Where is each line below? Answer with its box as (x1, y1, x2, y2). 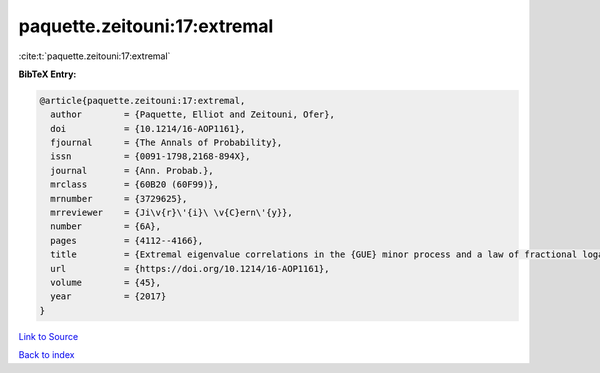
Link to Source (18, 330, 79, 342)
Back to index (18, 349, 75, 361)
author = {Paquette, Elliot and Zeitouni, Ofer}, (50, 109, 335, 120)
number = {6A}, (50, 221, 162, 232)
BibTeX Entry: (18, 68, 77, 80)
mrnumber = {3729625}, (50, 193, 188, 204)
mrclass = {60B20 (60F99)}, (50, 179, 220, 190)
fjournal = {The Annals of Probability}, (50, 137, 283, 149)
